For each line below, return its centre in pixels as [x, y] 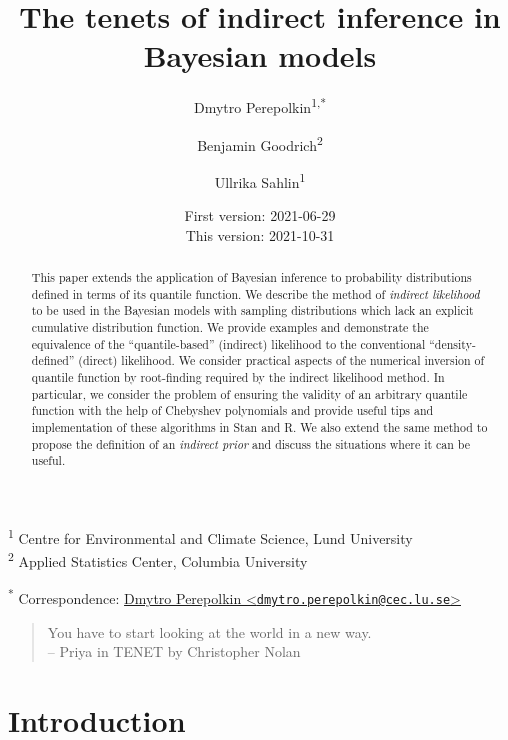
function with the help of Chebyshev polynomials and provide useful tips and [232, 410]
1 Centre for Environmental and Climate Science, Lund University [210, 536]
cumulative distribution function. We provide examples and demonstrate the [230, 327]
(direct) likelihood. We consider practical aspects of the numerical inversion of [281, 360]
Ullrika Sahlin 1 [260, 180]
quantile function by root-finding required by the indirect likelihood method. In [238, 376]
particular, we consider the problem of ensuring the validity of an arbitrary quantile [249, 393]
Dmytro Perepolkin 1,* [260, 105]
